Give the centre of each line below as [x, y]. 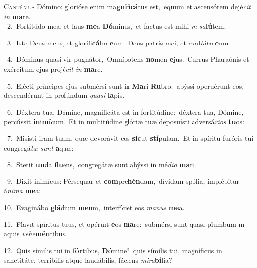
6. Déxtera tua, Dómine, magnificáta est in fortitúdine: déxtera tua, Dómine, [125, 112]
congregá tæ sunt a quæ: [39, 148]
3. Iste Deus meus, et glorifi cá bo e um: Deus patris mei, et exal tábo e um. [119, 42]
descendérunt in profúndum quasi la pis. [64, 95]
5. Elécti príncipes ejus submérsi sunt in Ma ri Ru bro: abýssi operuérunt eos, [126, 85]
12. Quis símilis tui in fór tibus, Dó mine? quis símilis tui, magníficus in [113, 250]
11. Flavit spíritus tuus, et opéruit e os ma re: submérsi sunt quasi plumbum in [124, 224]
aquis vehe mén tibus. [35, 234]
